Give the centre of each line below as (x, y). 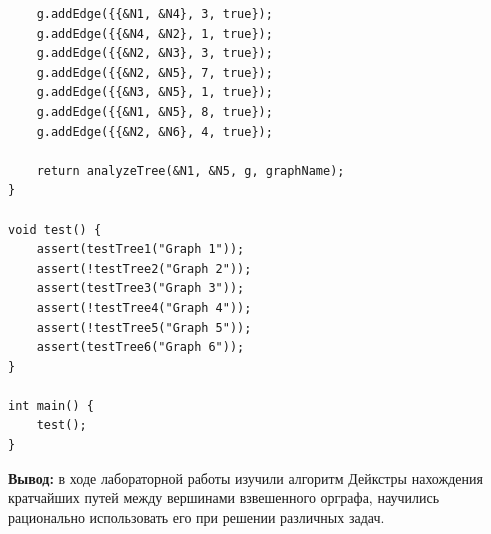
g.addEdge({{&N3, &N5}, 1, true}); (154, 92)
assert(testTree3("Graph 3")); (140, 288)
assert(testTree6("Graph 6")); (140, 347)
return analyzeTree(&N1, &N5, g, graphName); (190, 170)
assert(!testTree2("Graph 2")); (144, 268)
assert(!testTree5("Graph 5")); (144, 327)
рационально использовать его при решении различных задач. (196, 516)
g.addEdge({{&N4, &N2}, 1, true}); (154, 33)
